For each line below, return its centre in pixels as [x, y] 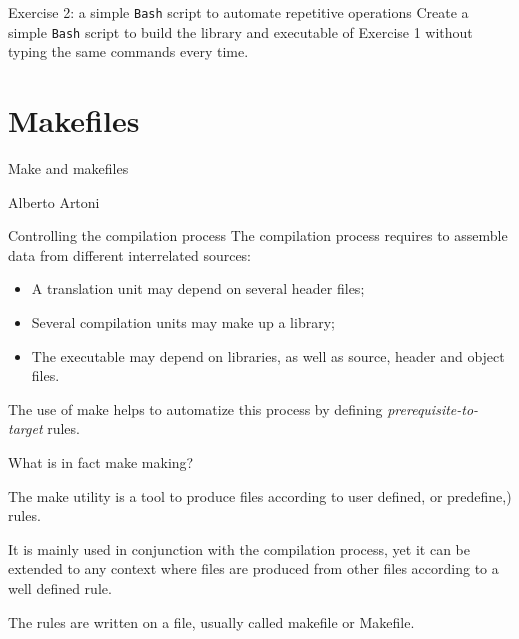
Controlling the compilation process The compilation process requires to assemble [258, 235]
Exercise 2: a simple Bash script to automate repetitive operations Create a [238, 12]
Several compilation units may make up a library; [183, 322]
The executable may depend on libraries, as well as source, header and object [268, 355]
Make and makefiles [68, 168]
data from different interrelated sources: [130, 254]
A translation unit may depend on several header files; [198, 288]
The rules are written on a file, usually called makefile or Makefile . [211, 621]
